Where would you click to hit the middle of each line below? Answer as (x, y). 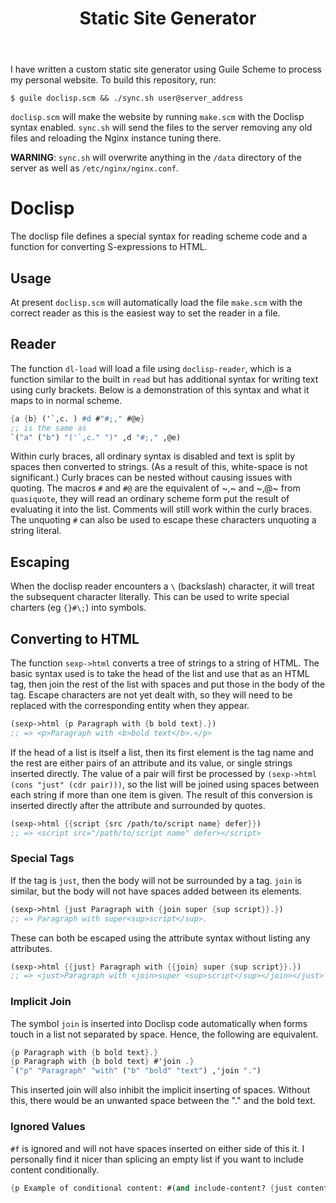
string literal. (36, 531)
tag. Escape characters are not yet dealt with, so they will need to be (151, 695)
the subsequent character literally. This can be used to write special (150, 597)
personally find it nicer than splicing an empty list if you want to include (157, 1159)
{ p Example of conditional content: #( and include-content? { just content (169, 1188)
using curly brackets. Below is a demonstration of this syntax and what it (160, 389)
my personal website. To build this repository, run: (113, 80)
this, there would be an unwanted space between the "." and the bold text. (163, 1101)
